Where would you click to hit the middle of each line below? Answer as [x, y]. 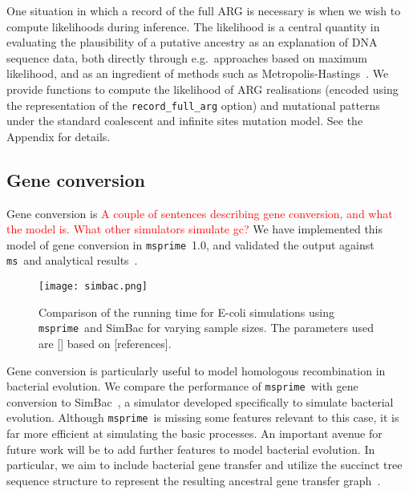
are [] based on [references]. [105, 344]
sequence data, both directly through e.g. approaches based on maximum [187, 57]
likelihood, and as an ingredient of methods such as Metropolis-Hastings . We [198, 73]
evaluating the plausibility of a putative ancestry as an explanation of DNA [192, 42]
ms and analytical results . [72, 260]
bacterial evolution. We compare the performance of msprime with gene [182, 386]
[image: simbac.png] [93, 287]
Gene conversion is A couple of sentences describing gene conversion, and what [200, 213]
